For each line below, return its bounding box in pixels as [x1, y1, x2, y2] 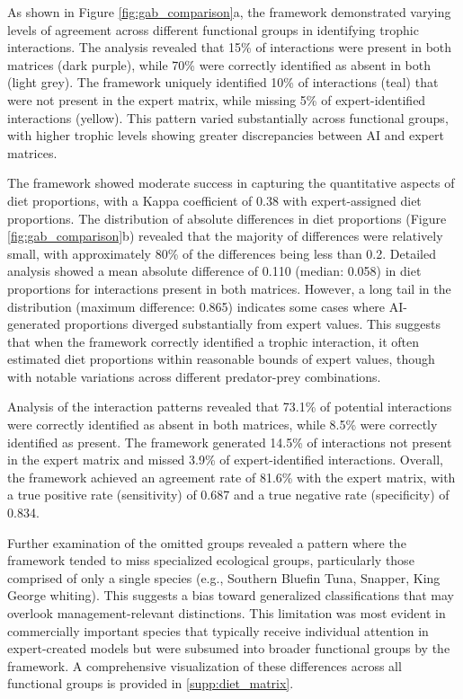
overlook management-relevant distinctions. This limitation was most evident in [7, 604, 446, 622]
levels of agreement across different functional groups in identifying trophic [7, 20, 419, 39]
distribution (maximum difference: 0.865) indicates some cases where [7, 296, 386, 315]
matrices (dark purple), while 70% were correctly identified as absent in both [7, 55, 432, 74]
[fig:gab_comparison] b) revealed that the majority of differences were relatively [7, 226, 443, 245]
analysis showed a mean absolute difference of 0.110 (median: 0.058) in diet [7, 261, 422, 280]
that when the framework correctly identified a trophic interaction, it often [7, 332, 419, 350]
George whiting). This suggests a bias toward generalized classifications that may [7, 586, 455, 605]
